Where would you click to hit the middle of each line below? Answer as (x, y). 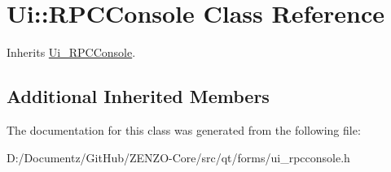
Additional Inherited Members (138, 96)
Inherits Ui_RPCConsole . (71, 52)
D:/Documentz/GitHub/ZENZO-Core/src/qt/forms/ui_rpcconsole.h (178, 157)
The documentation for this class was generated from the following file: (184, 129)
